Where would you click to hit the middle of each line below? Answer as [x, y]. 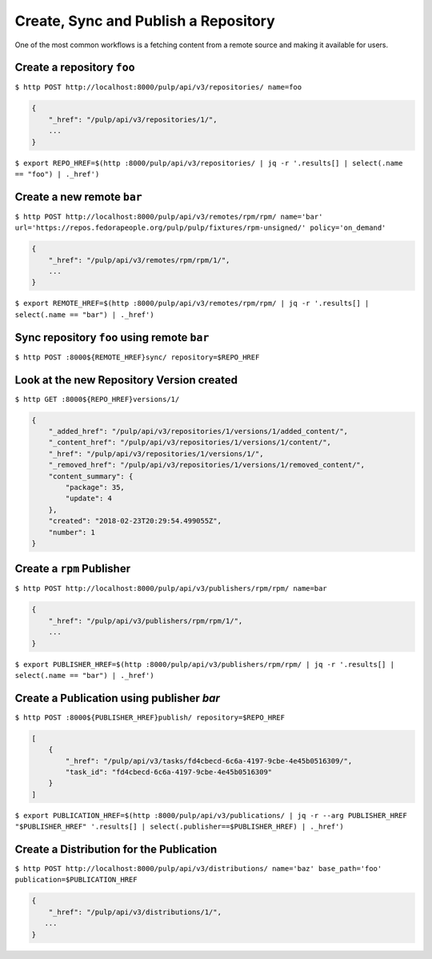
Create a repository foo [75, 68]
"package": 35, [95, 487]
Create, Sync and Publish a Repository [145, 21]
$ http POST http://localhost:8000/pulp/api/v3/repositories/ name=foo [158, 87]
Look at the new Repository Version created [126, 380]
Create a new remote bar [79, 197]
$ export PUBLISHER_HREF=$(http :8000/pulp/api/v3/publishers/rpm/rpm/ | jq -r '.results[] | [205, 664]
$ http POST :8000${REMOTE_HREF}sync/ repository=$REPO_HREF [137, 357]
